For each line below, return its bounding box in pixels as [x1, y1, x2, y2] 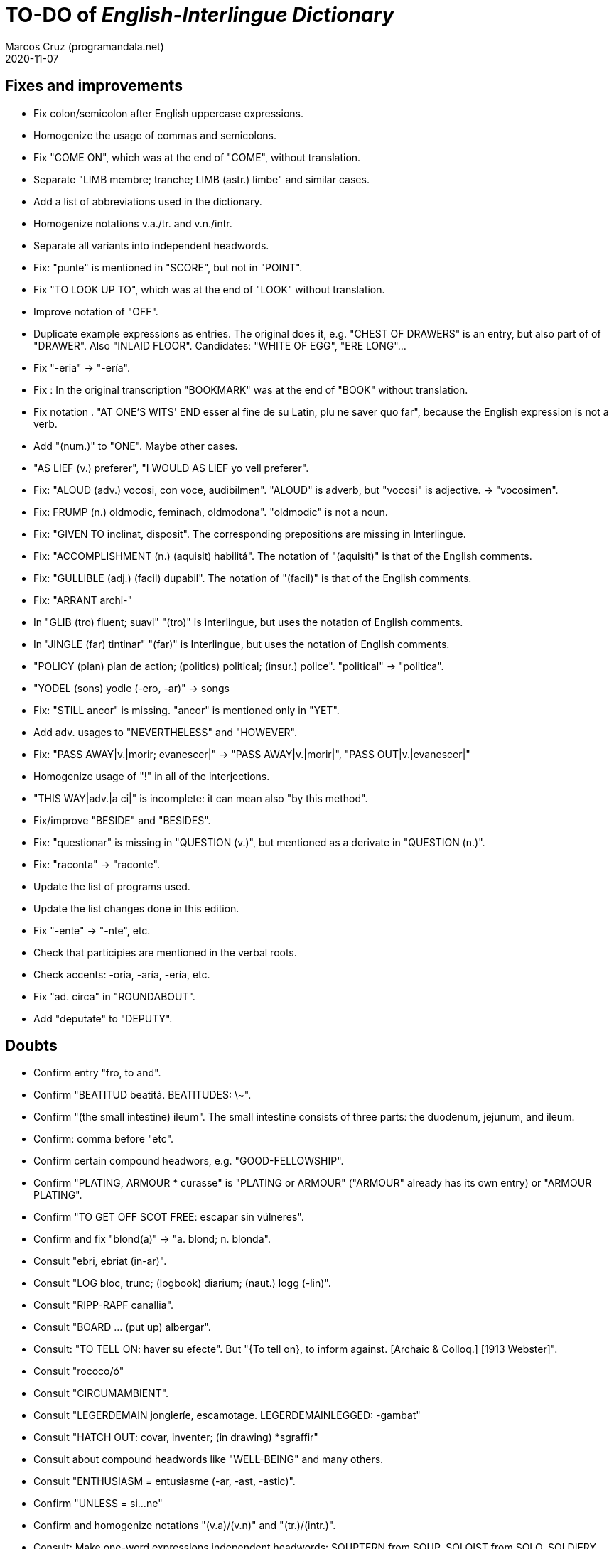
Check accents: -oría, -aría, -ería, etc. [33, 968, 210, 981]
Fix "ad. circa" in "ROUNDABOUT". [33, 990, 195, 1003]
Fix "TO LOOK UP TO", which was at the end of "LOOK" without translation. [33, 283, 385, 296]
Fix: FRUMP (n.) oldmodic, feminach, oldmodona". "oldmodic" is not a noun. [33, 505, 388, 518]
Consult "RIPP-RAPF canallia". [33, 1299, 174, 1312]
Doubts [5, 1037, 58, 1055]
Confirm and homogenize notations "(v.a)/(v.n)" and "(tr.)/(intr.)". [33, 1519, 336, 1532]
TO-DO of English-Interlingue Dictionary [5, 3, 394, 27]
